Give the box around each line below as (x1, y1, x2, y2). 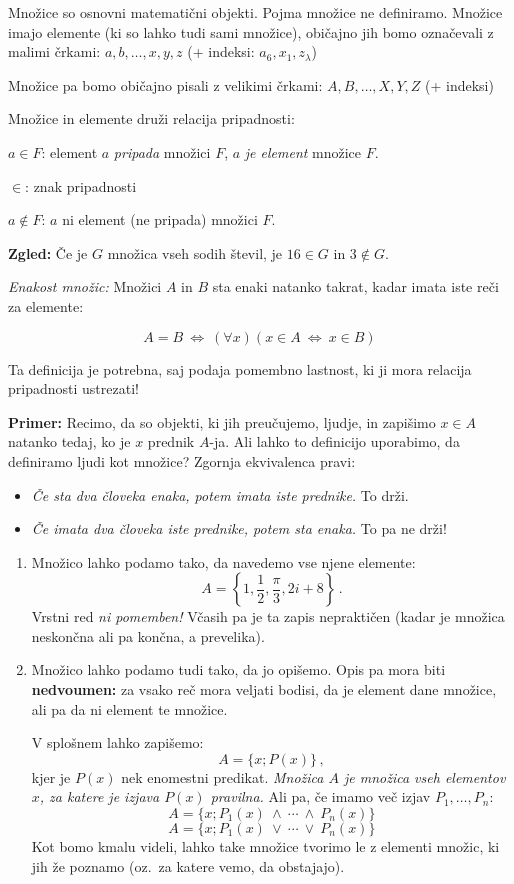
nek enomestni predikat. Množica (121, 766, 324, 787)
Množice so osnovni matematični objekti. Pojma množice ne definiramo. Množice (8, 2, 503, 22)
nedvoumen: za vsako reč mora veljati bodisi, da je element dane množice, (31, 679, 497, 700)
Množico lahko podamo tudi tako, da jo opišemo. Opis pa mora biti (31, 659, 446, 680)
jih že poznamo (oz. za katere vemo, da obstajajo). (31, 855, 345, 876)
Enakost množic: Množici (8, 276, 162, 297)
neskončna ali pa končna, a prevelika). (31, 625, 265, 646)
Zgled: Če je (8, 242, 88, 263)
